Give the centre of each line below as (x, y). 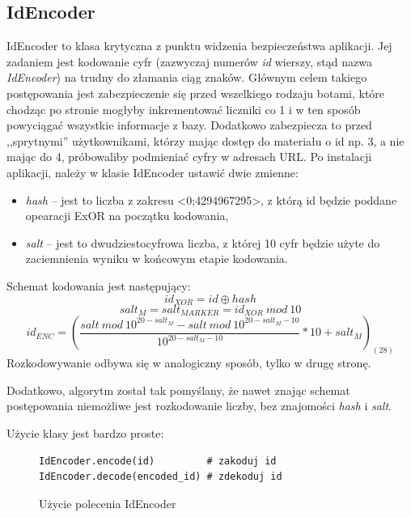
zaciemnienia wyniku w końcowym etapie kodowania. (157, 258)
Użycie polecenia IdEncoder (108, 503)
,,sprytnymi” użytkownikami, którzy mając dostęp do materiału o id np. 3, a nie (205, 140)
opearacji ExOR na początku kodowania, (127, 216)
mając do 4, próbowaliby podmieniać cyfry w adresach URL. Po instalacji (189, 157)
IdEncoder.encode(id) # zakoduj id (158, 461)
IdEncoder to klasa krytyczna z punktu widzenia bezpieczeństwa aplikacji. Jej (199, 46)
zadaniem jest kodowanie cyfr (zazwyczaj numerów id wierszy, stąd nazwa (189, 61)
